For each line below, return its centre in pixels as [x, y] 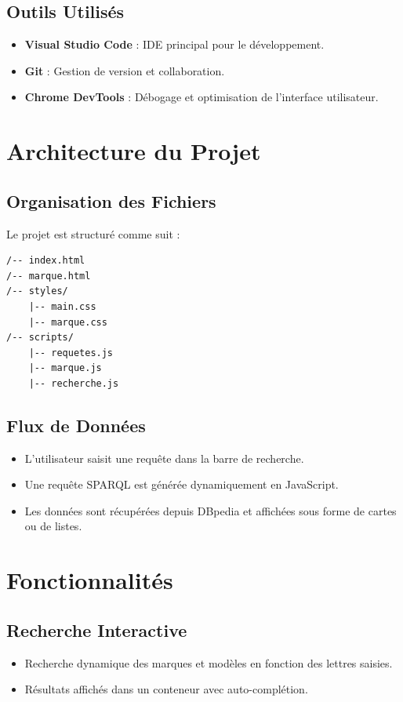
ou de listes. [53, 526]
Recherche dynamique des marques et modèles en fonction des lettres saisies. [209, 662]
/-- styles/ [37, 291]
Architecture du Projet [134, 151]
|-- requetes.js [71, 353]
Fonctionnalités [90, 580]
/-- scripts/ [40, 338]
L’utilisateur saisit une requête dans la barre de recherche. [164, 458]
